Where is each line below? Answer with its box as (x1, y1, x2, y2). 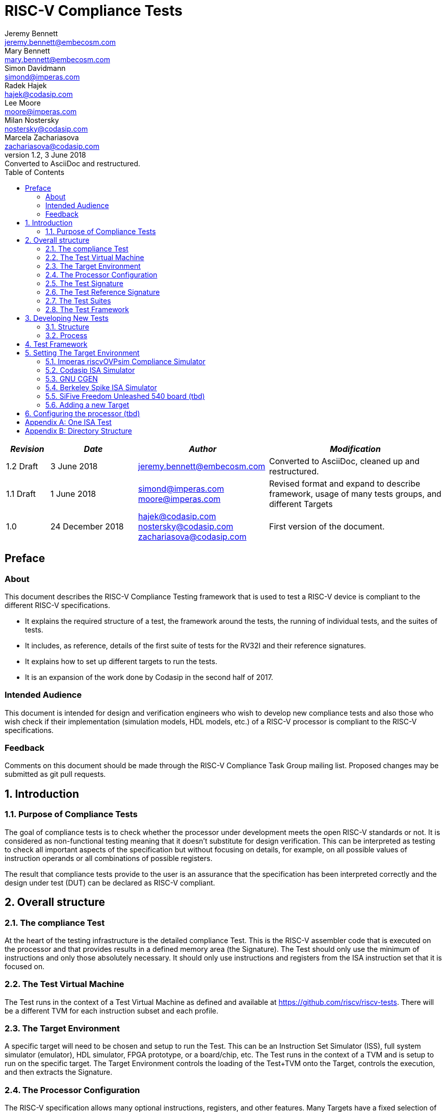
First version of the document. (269, 521, 385, 532)
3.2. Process (45, 331, 88, 340)
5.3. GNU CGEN (45, 374, 98, 383)
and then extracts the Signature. (5, 1068, 113, 1077)
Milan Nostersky (5, 115, 59, 124)
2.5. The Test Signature (45, 279, 123, 288)
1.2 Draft (6, 461, 38, 471)
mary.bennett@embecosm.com (5, 55, 110, 64)
